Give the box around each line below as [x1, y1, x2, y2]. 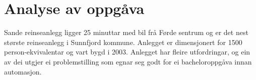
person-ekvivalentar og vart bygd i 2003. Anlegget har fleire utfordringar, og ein [4, 46, 250, 57]
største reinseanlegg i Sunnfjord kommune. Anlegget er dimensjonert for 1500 [4, 36, 242, 47]
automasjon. [4, 66, 42, 76]
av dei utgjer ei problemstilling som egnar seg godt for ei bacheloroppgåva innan [4, 56, 252, 66]
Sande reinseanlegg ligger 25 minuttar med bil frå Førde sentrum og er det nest [4, 27, 248, 37]
